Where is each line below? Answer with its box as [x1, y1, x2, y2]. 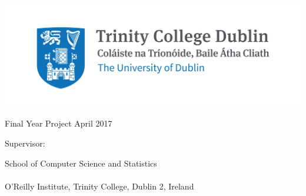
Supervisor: [5, 137, 45, 149]
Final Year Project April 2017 [5, 117, 112, 129]
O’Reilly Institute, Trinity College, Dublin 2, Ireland [5, 180, 194, 192]
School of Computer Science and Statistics [5, 157, 157, 169]
